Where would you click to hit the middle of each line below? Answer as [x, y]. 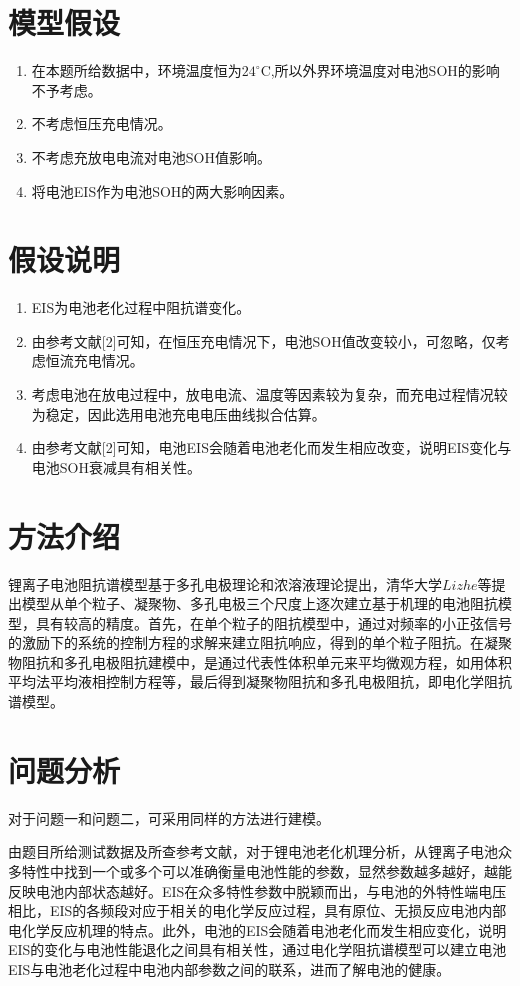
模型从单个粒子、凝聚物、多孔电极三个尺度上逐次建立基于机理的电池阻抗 [259, 603]
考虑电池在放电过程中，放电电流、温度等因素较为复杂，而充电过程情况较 [269, 394]
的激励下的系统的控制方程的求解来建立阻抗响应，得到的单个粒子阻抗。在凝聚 [260, 642]
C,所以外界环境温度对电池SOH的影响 [380, 70]
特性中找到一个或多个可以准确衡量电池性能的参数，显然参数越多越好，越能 [266, 870]
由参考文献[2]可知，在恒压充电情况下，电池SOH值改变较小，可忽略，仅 [263, 340]
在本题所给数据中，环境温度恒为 [136, 70]
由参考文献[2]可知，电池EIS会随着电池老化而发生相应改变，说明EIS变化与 [271, 447]
